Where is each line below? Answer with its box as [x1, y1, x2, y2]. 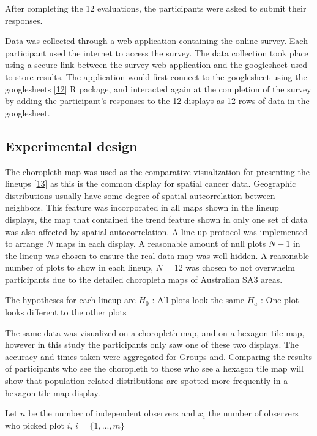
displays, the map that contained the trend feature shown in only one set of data [5, 212, 308, 225]
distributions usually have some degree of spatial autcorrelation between [5, 189, 275, 201]
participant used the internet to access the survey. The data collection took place [5, 46, 308, 59]
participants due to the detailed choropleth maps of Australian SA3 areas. [5, 272, 283, 285]
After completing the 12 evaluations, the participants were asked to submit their [5, 2, 307, 14]
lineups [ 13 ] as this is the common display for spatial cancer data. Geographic [5, 177, 296, 190]
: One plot [260, 293, 299, 306]
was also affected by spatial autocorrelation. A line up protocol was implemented [5, 225, 308, 238]
